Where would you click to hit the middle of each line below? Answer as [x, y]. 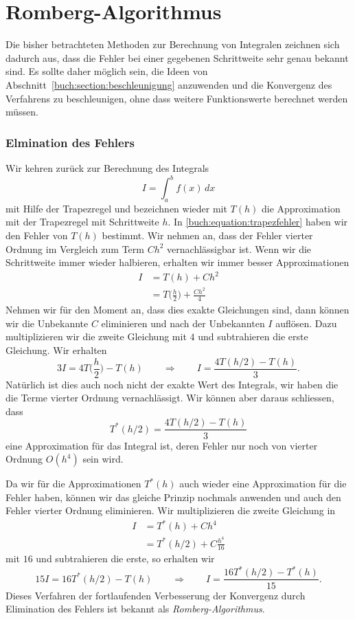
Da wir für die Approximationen [73, 484]
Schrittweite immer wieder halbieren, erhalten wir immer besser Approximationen [177, 262]
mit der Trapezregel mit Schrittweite [82, 222]
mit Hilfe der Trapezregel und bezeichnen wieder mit [116, 208]
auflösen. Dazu [306, 323]
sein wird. [103, 459]
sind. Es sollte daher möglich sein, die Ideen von [107, 71]
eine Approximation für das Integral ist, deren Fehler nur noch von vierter [162, 445]
